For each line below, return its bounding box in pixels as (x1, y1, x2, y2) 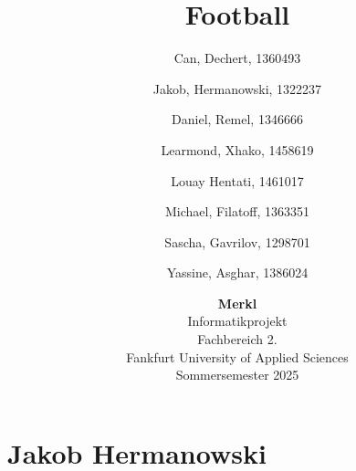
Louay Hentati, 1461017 (171, 171, 304, 190)
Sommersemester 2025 (175, 365, 299, 384)
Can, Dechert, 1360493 (173, 48, 301, 68)
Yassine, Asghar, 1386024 (166, 263, 309, 282)
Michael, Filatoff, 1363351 (164, 202, 310, 221)
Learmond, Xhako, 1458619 (161, 140, 314, 159)
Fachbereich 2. (197, 330, 277, 349)
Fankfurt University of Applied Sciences (126, 347, 349, 366)
